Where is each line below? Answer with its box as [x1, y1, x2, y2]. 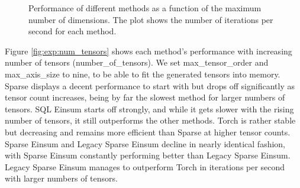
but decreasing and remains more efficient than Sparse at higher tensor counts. [5, 125, 291, 138]
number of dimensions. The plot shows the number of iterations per [28, 13, 273, 25]
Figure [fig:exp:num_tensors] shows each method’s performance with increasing [5, 44, 292, 57]
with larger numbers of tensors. [5, 172, 118, 184]
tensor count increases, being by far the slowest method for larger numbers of [5, 91, 285, 103]
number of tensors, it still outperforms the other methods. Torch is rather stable [5, 114, 296, 127]
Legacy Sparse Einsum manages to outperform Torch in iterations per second [5, 160, 285, 173]
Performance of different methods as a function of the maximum [28, 2, 262, 14]
